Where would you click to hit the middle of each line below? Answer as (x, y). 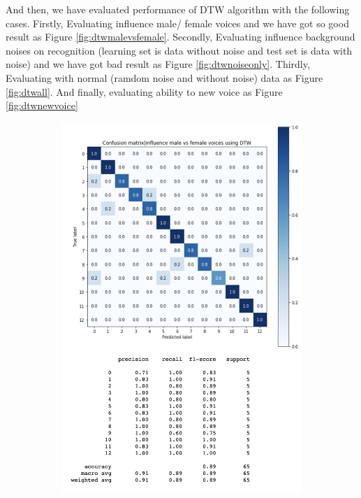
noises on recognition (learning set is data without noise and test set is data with (179, 50)
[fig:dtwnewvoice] (42, 105)
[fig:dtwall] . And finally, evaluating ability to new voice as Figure (144, 91)
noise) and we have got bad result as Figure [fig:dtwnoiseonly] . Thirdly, (158, 64)
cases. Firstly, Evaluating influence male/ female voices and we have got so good (177, 23)
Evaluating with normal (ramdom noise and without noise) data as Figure (164, 77)
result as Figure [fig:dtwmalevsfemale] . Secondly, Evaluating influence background (180, 37)
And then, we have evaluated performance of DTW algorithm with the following (178, 9)
